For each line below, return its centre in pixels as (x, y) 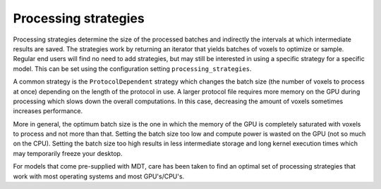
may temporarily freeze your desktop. (68, 153)
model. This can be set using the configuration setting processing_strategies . (132, 69)
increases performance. (48, 111)
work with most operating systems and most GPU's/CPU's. (99, 176)
